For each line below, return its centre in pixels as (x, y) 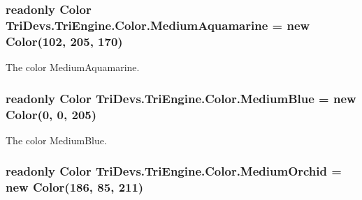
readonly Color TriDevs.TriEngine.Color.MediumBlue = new (181, 98)
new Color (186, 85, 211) (75, 187)
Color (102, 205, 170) (64, 41)
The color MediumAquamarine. (73, 67)
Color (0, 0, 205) (51, 114)
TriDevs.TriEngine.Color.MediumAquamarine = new (158, 25)
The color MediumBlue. (56, 140)
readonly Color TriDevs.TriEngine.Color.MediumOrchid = (174, 171)
